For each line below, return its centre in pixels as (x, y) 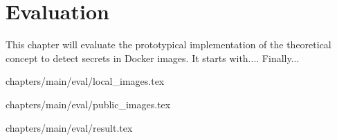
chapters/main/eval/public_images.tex (88, 104)
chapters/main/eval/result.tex (69, 127)
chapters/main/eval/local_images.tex (85, 81)
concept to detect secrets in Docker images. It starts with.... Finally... (153, 58)
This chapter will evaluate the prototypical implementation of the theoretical (168, 44)
